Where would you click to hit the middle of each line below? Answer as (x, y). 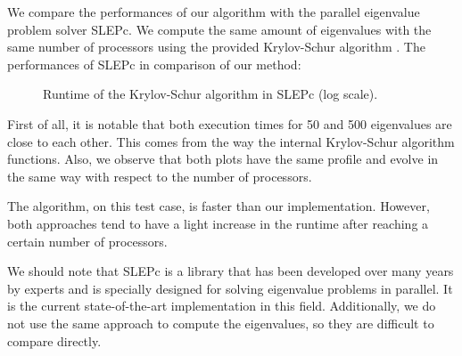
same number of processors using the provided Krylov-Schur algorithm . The (216, 47)
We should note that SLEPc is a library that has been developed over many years (231, 271)
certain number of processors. (87, 241)
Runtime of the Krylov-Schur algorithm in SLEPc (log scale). (210, 94)
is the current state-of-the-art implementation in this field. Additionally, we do (222, 306)
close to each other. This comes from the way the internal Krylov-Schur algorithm (231, 141)
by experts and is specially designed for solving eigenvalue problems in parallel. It (230, 288)
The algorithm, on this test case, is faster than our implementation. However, (219, 206)
